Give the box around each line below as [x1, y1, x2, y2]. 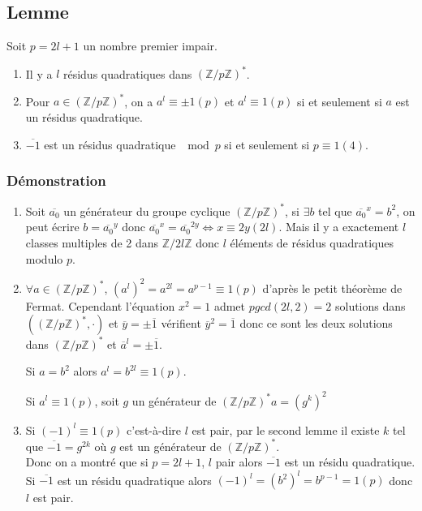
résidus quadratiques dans [62, 65, 192, 82]
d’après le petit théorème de [262, 279, 403, 296]
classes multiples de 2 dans [25, 234, 159, 251]
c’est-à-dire [127, 421, 182, 438]
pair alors [215, 453, 263, 470]
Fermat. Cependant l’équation [25, 297, 175, 314]
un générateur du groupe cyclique [63, 202, 230, 219]
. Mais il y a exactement [278, 218, 399, 235]
